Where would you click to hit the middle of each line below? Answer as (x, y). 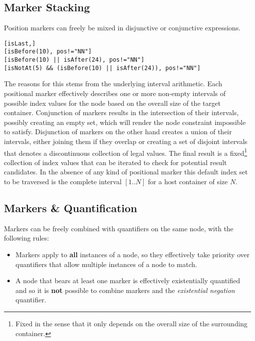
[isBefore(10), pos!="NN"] (48, 52)
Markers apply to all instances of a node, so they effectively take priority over (132, 254)
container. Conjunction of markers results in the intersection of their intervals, (121, 112)
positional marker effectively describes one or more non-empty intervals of (115, 93)
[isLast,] (20, 43)
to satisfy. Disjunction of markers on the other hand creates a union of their (118, 132)
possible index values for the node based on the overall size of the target (112, 103)
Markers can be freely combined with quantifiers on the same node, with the (119, 228)
